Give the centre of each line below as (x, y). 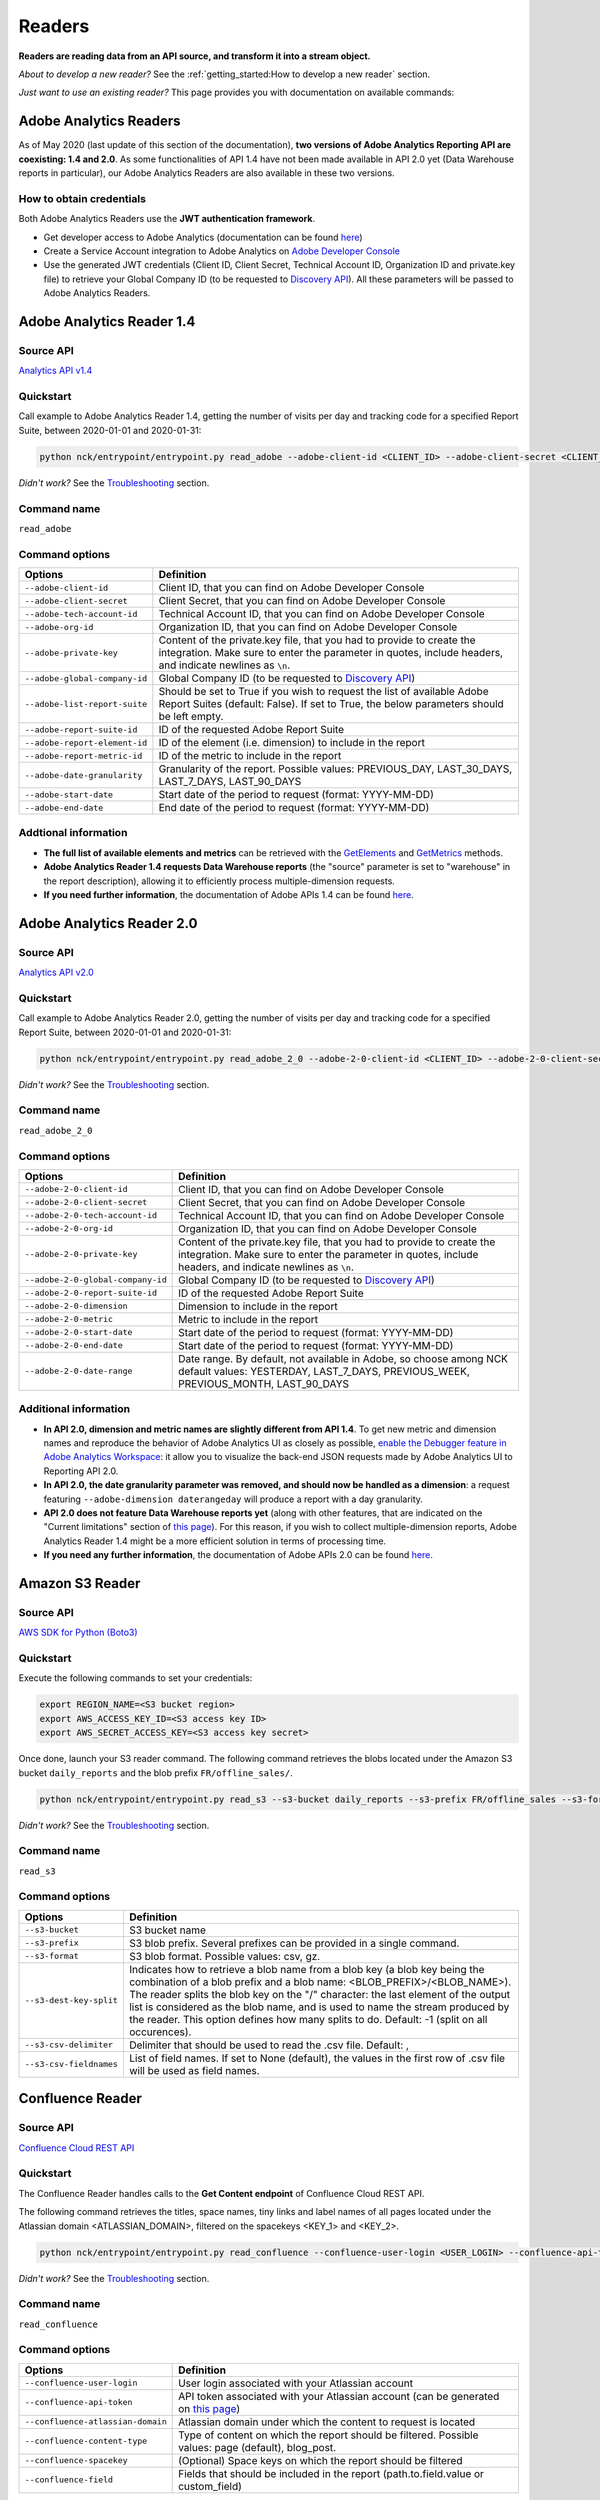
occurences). (160, 2032)
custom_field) (210, 2486)
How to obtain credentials (82, 198)
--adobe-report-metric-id (83, 755)
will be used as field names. (194, 2070)
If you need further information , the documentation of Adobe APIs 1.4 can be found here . (228, 894)
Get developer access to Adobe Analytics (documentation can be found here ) (203, 237)
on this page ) (209, 2408)
